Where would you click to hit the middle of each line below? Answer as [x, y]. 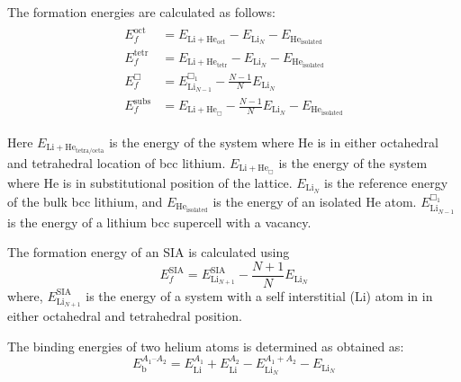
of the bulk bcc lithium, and [85, 201]
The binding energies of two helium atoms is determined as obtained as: [206, 346]
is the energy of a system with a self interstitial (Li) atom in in [259, 295]
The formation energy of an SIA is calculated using [149, 252]
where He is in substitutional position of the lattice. [150, 182]
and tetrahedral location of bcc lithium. [117, 162]
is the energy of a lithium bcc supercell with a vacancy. [159, 222]
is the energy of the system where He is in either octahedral [274, 142]
